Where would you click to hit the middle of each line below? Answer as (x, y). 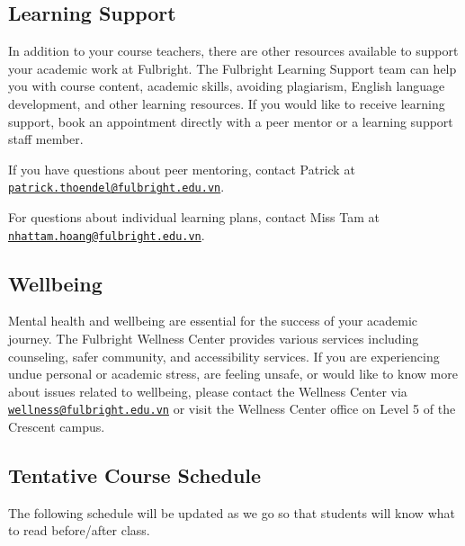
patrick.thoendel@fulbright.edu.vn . (116, 187)
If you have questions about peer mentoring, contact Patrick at (182, 169)
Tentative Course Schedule (135, 475)
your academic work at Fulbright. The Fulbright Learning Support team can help (232, 68)
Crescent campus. (57, 427)
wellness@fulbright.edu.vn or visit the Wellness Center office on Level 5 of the (232, 409)
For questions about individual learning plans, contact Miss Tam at (194, 217)
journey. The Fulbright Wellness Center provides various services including (214, 339)
